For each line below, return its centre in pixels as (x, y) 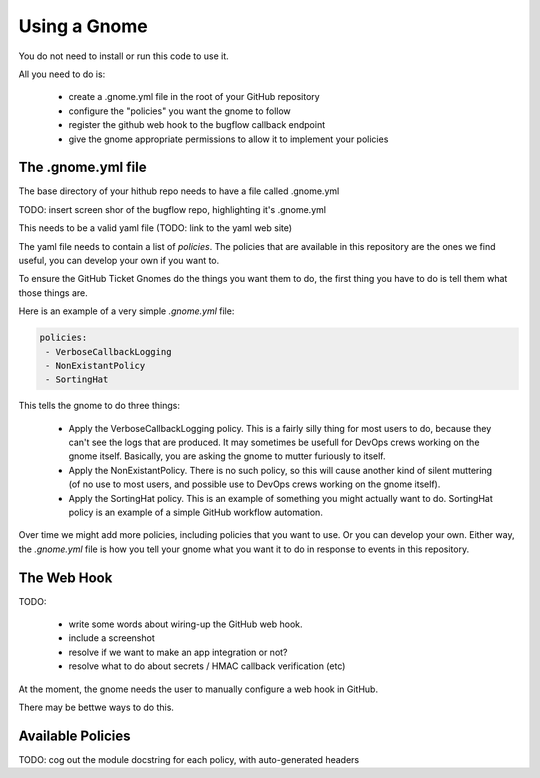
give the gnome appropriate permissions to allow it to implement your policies (228, 139)
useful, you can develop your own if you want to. (119, 260)
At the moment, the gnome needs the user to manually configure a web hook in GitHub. (198, 689)
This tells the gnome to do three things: (99, 406)
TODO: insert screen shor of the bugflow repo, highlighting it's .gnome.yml (172, 209)
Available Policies (74, 735)
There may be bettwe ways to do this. (96, 707)
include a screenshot (111, 638)
